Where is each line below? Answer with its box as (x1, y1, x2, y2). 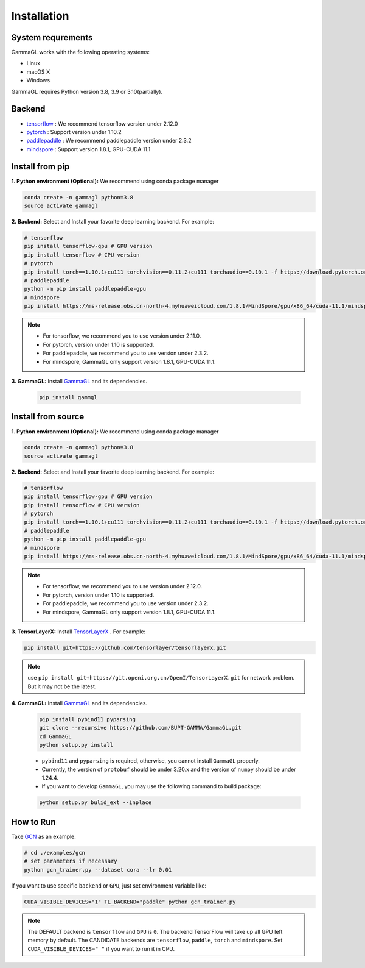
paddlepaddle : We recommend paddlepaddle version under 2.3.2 (26, 137, 192, 144)
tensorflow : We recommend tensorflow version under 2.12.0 (26, 119, 178, 127)
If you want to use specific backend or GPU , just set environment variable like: (11, 881, 207, 889)
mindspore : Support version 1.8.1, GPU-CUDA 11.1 (26, 145, 151, 152)
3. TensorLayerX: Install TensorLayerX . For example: (11, 628, 146, 635)
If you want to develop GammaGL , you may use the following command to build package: (41, 783, 262, 790)
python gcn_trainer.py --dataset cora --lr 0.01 (24, 866, 172, 873)
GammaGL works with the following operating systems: (11, 49, 150, 56)
